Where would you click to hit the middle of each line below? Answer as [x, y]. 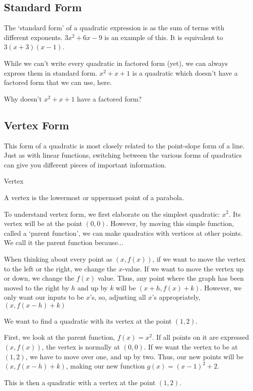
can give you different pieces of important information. [85, 164]
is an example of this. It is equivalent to [164, 37]
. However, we [221, 287]
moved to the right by [36, 287]
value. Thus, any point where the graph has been [171, 278]
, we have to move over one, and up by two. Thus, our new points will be [135, 356]
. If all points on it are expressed [200, 337]
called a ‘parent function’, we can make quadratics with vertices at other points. [123, 233]
